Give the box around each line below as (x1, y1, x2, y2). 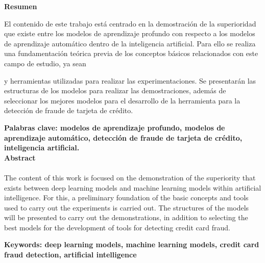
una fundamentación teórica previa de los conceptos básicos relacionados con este (4, 48, 258, 59)
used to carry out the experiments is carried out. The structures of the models (4, 202, 249, 213)
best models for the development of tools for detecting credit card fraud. (4, 222, 230, 232)
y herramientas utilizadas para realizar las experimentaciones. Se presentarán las (4, 75, 256, 86)
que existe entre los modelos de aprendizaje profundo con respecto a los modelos (4, 28, 255, 39)
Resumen (4, 1, 37, 11)
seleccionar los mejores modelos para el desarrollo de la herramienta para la (4, 95, 240, 106)
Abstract (4, 152, 36, 163)
